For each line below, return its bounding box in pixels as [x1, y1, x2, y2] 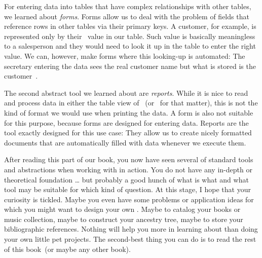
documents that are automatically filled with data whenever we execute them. [4, 137, 246, 148]
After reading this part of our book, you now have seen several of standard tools [4, 154, 253, 165]
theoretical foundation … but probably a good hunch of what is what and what [4, 174, 249, 185]
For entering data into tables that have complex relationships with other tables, [4, 1, 251, 11]
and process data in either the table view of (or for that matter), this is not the [4, 97, 258, 108]
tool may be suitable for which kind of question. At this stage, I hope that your [4, 184, 251, 195]
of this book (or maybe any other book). [4, 243, 131, 254]
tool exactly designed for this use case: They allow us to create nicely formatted [4, 127, 252, 138]
